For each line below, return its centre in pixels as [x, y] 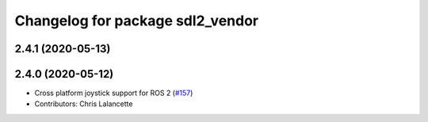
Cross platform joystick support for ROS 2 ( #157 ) [114, 93]
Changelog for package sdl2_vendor [137, 21]
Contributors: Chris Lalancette [84, 104]
